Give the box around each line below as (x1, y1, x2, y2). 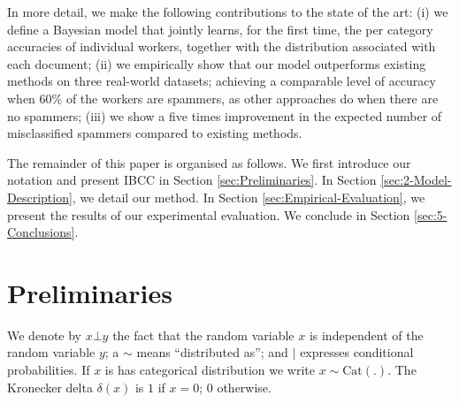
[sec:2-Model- (380, 171, 452, 189)
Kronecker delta (7, 377, 93, 396)
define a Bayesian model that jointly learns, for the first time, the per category (7, 19, 433, 38)
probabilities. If (7, 361, 90, 379)
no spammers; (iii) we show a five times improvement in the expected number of (7, 106, 442, 125)
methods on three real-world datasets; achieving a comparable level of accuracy (7, 72, 436, 90)
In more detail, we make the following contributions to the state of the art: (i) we (7, 3, 448, 20)
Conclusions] (7, 223, 75, 241)
